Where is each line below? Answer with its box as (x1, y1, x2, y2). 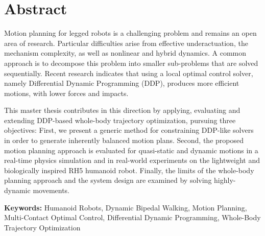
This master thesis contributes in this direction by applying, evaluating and (4, 105, 240, 115)
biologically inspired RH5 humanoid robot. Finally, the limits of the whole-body (4, 164, 254, 175)
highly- (214, 175, 236, 185)
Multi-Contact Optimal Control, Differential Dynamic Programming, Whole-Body (4, 212, 261, 223)
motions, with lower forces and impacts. (4, 87, 129, 98)
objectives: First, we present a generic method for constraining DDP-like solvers (4, 125, 254, 135)
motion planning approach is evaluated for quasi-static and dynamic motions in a (4, 145, 258, 155)
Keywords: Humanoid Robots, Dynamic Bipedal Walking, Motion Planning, (4, 202, 247, 213)
